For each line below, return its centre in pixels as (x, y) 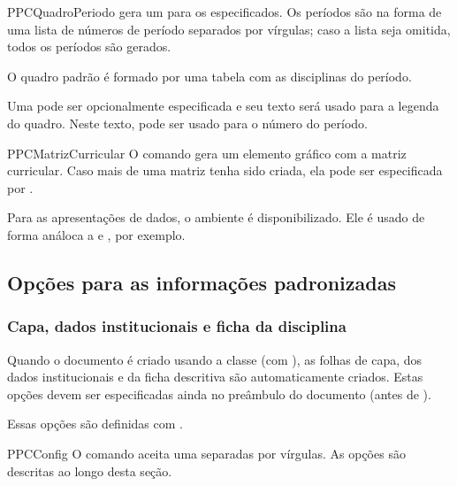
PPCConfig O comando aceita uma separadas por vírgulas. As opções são (206, 453)
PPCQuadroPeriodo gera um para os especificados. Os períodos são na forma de (225, 12)
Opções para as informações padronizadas (202, 282)
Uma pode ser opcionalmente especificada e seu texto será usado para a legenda (223, 106)
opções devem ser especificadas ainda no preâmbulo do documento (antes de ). (219, 393)
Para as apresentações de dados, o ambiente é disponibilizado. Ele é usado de (216, 217)
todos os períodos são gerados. (89, 46)
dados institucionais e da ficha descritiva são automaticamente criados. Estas (215, 377)
